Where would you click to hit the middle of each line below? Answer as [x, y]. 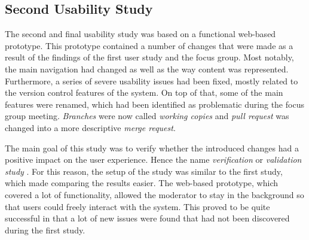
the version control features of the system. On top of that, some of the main [144, 92]
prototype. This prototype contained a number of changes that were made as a [149, 45]
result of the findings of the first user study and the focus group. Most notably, [149, 57]
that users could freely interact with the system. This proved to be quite [137, 206]
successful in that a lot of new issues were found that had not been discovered [147, 218]
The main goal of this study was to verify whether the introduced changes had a [152, 148]
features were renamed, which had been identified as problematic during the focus [154, 104]
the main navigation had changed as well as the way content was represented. [147, 69]
